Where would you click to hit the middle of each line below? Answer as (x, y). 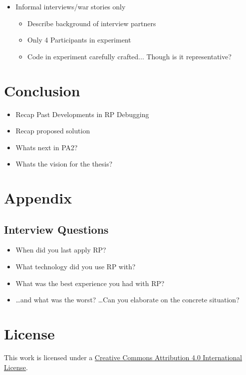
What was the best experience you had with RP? (90, 283)
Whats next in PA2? (46, 147)
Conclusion (42, 90)
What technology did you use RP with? (76, 267)
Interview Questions (56, 229)
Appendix (38, 198)
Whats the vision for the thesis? (64, 164)
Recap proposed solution (53, 131)
